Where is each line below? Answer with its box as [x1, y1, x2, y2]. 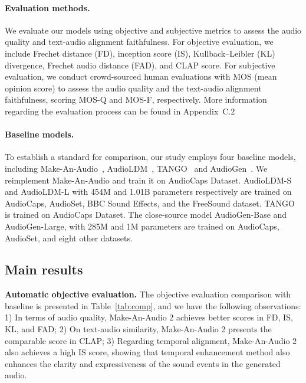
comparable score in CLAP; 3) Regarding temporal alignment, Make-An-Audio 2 [5, 334, 297, 346]
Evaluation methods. [5, 1, 90, 14]
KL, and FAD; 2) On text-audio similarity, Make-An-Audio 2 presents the [5, 323, 272, 335]
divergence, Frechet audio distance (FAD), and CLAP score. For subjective [5, 58, 275, 71]
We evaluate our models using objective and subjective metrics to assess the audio [5, 24, 302, 36]
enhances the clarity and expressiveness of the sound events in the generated [5, 357, 281, 369]
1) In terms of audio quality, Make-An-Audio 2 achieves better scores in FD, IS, [5, 311, 293, 323]
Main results [5, 260, 83, 279]
